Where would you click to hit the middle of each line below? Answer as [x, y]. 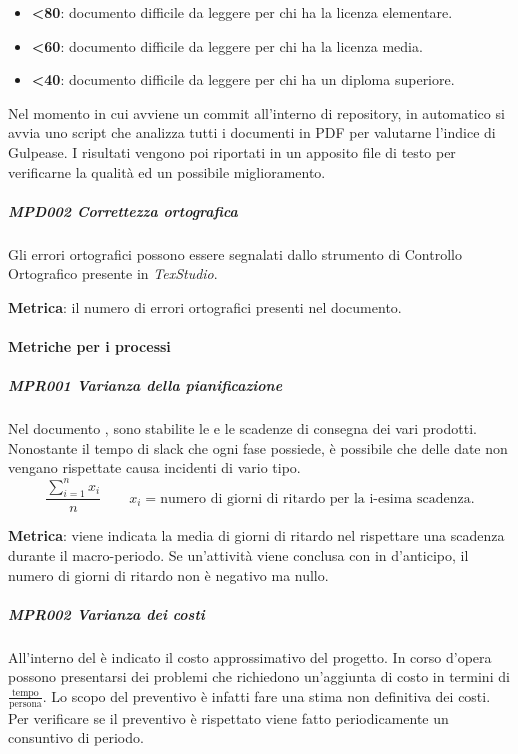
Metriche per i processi [89, 346]
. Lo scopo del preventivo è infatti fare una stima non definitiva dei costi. [266, 695]
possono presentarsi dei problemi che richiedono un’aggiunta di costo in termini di [259, 676]
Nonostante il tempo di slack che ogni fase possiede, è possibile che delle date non [258, 447]
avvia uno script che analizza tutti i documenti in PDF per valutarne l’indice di [252, 132]
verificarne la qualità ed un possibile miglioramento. [167, 171]
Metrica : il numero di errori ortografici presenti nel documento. [205, 306]
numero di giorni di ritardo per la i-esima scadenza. [317, 498]
